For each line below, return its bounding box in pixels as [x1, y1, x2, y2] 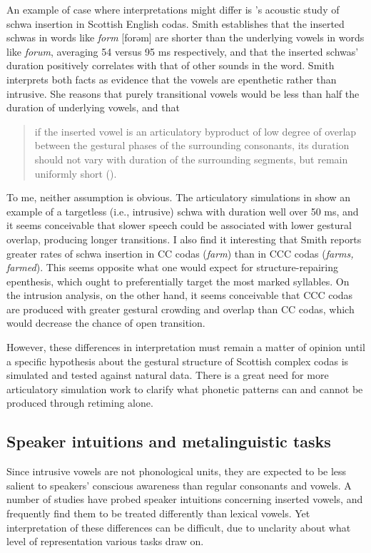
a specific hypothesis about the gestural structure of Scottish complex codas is [6, 353, 349, 368]
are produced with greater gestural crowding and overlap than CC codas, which [6, 301, 355, 316]
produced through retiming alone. [6, 395, 153, 410]
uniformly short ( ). [34, 166, 117, 181]
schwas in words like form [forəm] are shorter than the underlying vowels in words [6, 30, 365, 45]
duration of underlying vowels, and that [6, 100, 180, 115]
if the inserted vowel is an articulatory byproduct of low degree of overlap [34, 123, 357, 138]
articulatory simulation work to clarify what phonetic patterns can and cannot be [6, 381, 363, 396]
